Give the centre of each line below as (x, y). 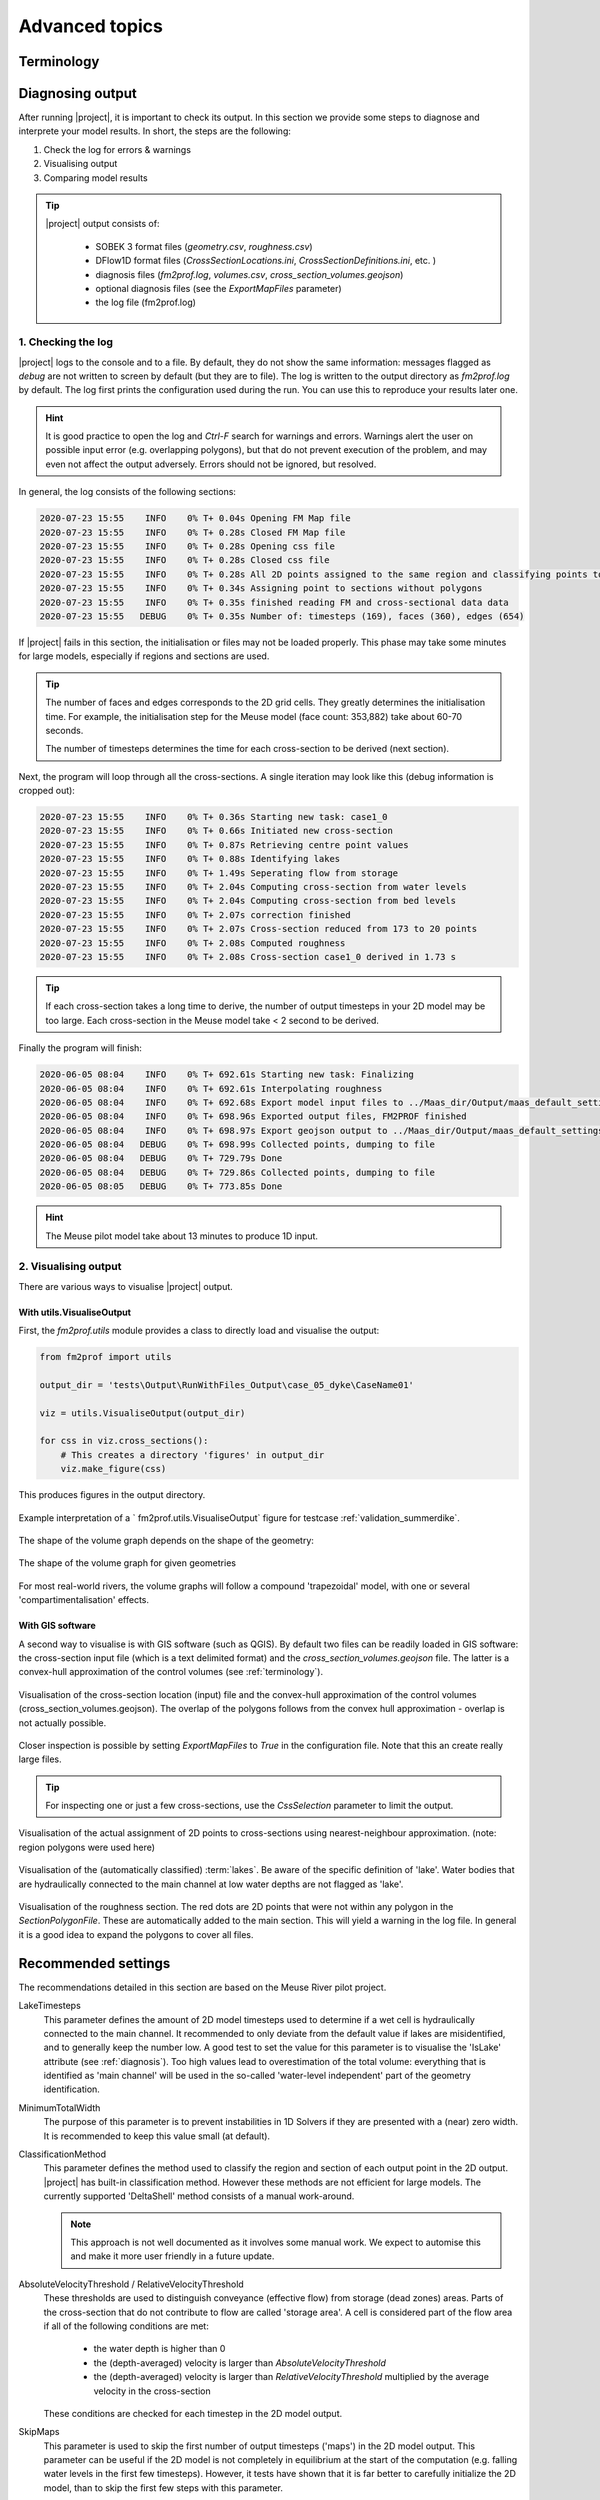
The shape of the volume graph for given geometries (127, 1563)
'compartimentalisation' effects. (84, 1600)
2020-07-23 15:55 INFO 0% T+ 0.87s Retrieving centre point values (224, 844)
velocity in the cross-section (152, 2391)
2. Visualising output (70, 1267)
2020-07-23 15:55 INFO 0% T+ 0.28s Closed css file (184, 560)
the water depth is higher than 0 (159, 2349)
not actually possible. (62, 1722)
